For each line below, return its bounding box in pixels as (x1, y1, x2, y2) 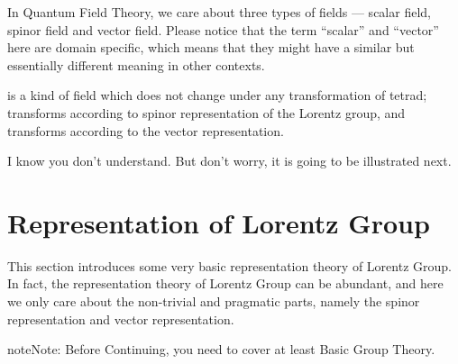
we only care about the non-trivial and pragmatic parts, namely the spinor (7, 292, 420, 311)
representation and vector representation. (7, 309, 234, 328)
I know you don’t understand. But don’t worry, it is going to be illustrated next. (7, 151, 452, 170)
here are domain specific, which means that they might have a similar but (7, 38, 415, 57)
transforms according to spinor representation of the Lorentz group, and (7, 103, 406, 122)
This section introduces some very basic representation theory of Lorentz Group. (7, 256, 452, 275)
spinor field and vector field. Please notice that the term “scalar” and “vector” (7, 20, 439, 39)
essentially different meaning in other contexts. (7, 55, 265, 74)
